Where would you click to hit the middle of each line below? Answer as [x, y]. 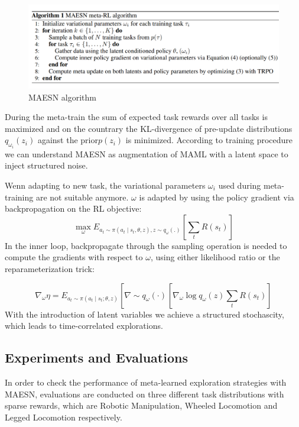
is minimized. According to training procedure [209, 140]
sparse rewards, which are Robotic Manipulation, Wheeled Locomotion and [141, 405]
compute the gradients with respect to [74, 257]
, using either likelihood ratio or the [215, 257]
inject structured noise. [46, 165]
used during [240, 185]
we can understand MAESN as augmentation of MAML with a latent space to [147, 153]
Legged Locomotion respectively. [64, 417]
